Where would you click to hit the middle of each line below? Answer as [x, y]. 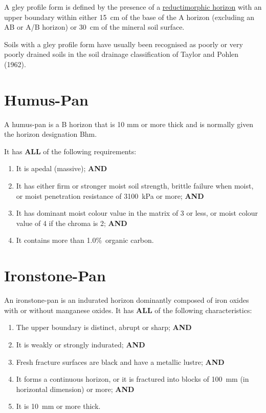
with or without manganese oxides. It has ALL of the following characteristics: [128, 310]
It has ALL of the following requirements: [70, 151]
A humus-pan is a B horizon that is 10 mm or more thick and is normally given [129, 124]
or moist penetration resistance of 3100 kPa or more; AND [110, 195]
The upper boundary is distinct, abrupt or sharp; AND [104, 327]
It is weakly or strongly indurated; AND [81, 344]
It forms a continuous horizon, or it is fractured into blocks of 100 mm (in [132, 379]
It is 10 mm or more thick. [58, 406]
